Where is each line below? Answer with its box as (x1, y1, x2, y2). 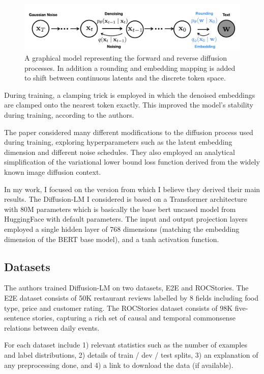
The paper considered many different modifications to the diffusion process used (4, 126, 253, 137)
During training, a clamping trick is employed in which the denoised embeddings (4, 89, 255, 100)
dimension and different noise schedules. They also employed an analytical (4, 146, 235, 157)
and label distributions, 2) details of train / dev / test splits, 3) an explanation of (4, 349, 258, 360)
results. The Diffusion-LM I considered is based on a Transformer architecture (4, 194, 247, 204)
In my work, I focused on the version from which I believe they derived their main (4, 183, 260, 194)
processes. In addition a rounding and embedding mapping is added (24, 62, 236, 73)
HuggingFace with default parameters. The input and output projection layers (4, 213, 248, 224)
